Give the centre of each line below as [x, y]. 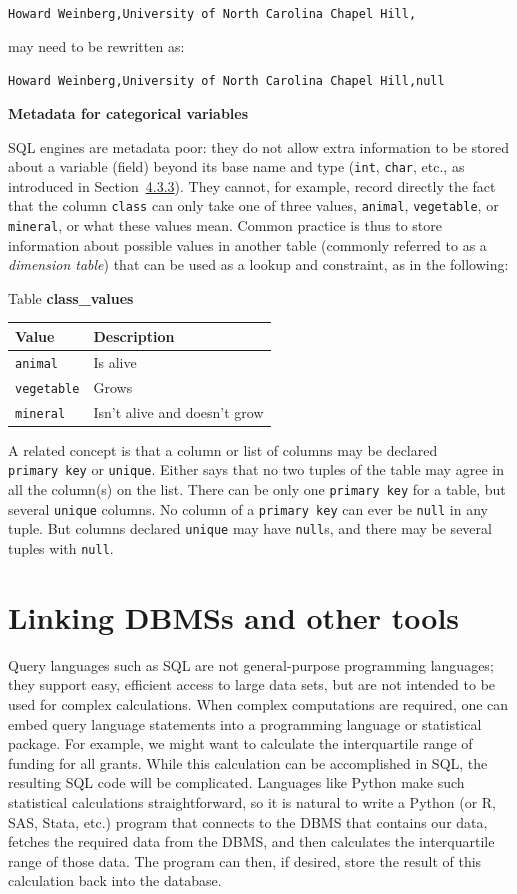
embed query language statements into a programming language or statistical [245, 723]
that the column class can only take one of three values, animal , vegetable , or [253, 205]
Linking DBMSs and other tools [234, 616]
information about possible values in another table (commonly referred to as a [247, 244]
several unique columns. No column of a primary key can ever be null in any [248, 508]
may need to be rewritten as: [96, 45]
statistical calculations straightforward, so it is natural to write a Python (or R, [252, 801]
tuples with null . [61, 547]
